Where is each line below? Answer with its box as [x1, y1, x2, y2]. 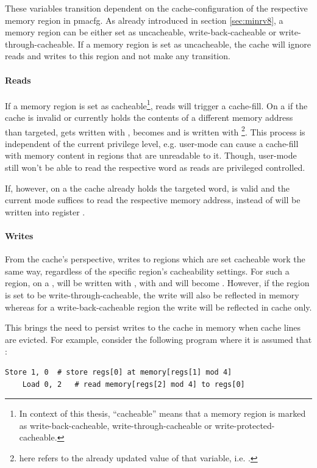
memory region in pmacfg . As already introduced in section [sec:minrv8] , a [5, 13, 283, 26]
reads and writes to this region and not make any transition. [5, 49, 230, 62]
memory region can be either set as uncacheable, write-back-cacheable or [5, 26, 277, 38]
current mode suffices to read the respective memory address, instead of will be [5, 193, 301, 206]
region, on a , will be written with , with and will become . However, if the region [5, 276, 310, 289]
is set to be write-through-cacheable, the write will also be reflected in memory [5, 289, 299, 301]
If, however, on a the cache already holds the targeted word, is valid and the [5, 181, 290, 194]
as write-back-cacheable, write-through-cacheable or [19, 419, 212, 431]
